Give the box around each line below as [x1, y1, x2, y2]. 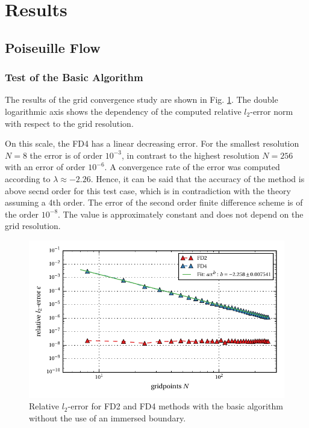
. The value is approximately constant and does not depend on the [58, 207, 304, 220]
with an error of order [5, 160, 86, 173]
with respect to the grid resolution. [5, 117, 134, 129]
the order [5, 207, 39, 220]
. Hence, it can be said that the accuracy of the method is [90, 172, 305, 185]
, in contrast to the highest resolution [121, 148, 260, 161]
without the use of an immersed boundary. [29, 411, 186, 424]
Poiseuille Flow [5, 38, 101, 57]
